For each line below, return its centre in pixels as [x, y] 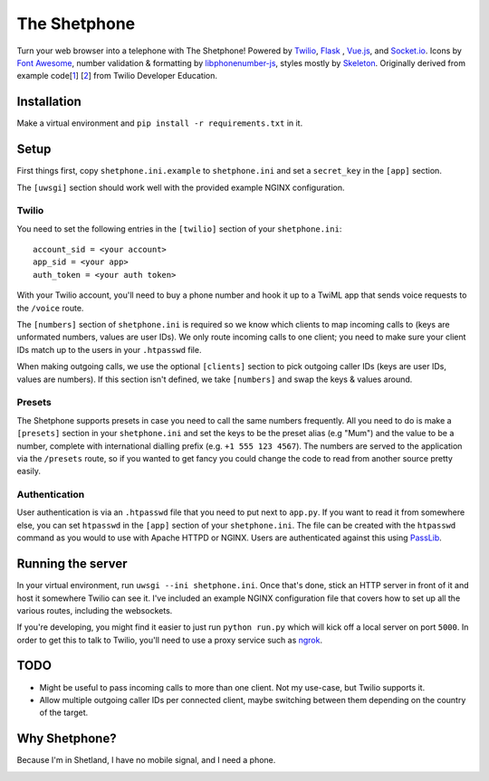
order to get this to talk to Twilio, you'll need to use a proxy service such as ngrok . [170, 640]
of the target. [64, 713]
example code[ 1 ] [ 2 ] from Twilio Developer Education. [117, 76]
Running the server [72, 564]
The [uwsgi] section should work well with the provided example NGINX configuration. [181, 187]
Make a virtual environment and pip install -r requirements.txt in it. [160, 123]
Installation [49, 102]
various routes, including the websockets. [95, 610]
